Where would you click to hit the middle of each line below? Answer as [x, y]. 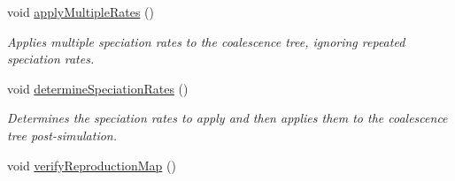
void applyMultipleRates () [81, 11]
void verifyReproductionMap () [92, 165]
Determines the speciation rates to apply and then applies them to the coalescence [227, 118]
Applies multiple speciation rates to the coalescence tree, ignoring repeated [206, 41]
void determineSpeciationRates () [98, 88]
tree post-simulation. [62, 135]
